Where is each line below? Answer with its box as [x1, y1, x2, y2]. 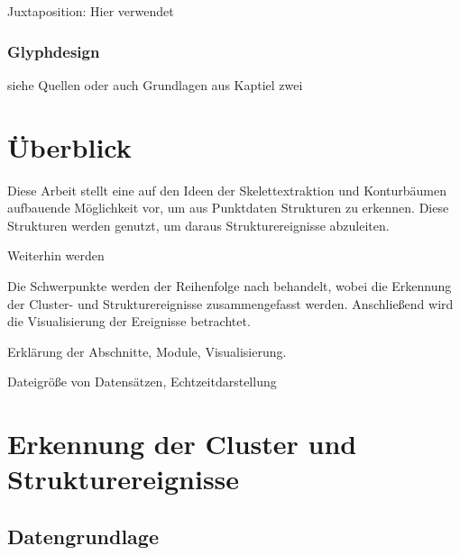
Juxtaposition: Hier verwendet [7, 2, 174, 20]
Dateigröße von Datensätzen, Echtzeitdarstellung [7, 372, 277, 391]
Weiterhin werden [7, 246, 105, 265]
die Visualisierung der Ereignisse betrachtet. [7, 312, 251, 331]
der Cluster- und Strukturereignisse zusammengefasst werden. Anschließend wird [7, 294, 454, 313]
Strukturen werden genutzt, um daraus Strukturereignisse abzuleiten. [7, 215, 390, 234]
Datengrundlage [7, 522, 159, 550]
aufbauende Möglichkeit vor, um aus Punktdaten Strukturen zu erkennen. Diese [7, 198, 449, 217]
